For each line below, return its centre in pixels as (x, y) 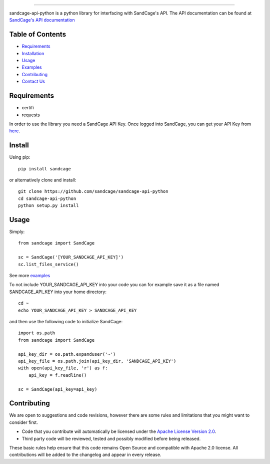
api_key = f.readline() (57, 375)
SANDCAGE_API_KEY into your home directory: (58, 292)
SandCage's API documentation (42, 20)
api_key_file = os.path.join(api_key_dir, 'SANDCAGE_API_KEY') (97, 361)
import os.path (37, 333)
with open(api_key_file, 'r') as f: (63, 368)
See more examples (30, 276)
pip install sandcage (44, 169)
